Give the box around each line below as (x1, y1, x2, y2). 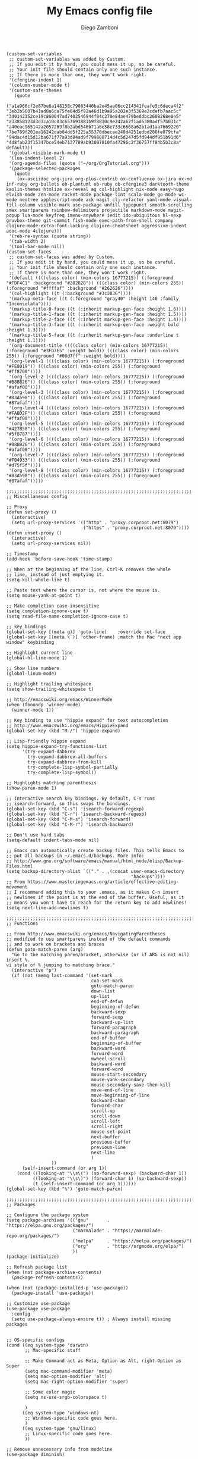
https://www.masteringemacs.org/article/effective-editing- (27, 879, 179, 885)
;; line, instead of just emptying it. (6, 571, 105, 578)
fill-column (6, 202, 36, 208)
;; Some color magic (24, 1389, 76, 1395)
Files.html (6, 863, 33, 869)
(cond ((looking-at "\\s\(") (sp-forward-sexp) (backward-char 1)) (17, 1170, 187, 1176)
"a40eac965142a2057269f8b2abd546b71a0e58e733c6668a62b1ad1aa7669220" (6, 124, 182, 130)
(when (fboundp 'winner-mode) (6, 702, 81, 707)
